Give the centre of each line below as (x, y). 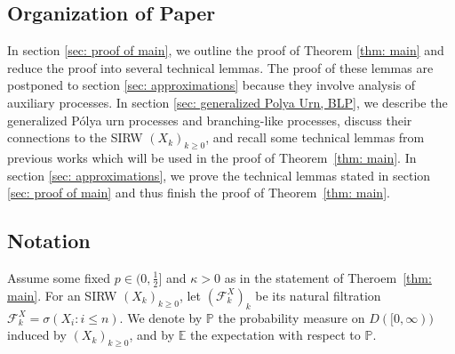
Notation (49, 241)
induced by (37, 335)
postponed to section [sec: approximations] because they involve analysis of (212, 85)
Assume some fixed (59, 277)
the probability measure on (291, 317)
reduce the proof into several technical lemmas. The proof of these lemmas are (220, 67)
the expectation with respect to (275, 335)
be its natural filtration (318, 295)
